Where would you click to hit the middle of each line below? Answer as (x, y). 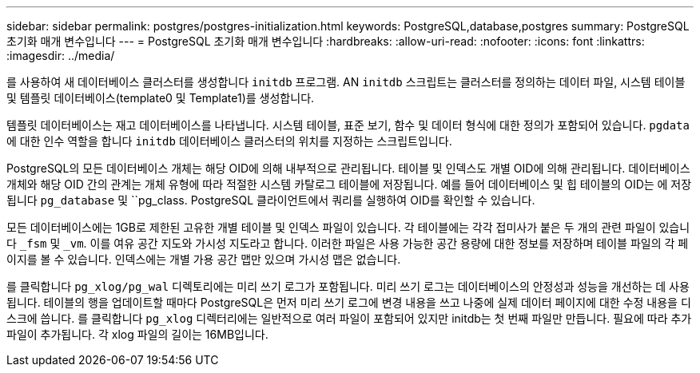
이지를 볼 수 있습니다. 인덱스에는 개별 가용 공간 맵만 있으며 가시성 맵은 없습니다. (204, 259)
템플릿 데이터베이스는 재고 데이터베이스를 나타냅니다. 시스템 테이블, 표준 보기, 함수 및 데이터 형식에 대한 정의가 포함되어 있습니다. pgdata (348, 125)
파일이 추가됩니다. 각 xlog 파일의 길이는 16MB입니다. (137, 334)
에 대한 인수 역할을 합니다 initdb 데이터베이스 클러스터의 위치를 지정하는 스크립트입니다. (229, 141)
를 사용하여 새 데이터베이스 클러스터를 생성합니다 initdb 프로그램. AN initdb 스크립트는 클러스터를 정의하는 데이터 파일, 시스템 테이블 (346, 82)
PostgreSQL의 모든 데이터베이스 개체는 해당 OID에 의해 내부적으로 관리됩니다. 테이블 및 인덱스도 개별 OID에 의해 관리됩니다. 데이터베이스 (348, 168)
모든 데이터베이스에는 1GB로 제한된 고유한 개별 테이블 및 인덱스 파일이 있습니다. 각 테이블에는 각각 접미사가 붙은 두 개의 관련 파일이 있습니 (348, 227)
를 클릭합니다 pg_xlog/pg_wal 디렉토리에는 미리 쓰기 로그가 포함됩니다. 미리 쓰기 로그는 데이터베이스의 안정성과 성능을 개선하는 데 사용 (348, 286)
